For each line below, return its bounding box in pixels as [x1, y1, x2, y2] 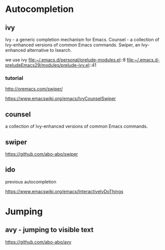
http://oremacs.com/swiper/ [5, 86, 63, 92]
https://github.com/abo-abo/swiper [5, 151, 78, 157]
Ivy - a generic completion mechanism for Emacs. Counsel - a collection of [5, 36, 159, 42]
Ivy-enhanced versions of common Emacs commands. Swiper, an [5, 42, 140, 48]
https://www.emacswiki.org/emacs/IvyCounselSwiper [5, 96, 116, 102]
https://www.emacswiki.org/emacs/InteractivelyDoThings [5, 188, 123, 194]
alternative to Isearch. [26, 47, 72, 53]
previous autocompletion [5, 179, 56, 185]
